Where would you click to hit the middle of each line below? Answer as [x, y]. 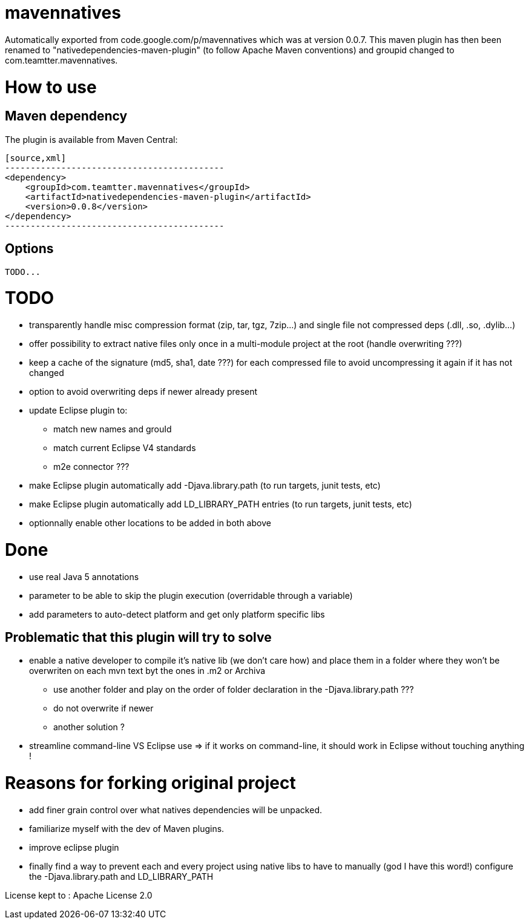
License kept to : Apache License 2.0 [79, 895]
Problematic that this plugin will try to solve [138, 637]
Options [29, 249]
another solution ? [89, 727]
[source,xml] [36, 158]
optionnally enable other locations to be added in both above [150, 523]
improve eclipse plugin [74, 847]
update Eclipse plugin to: [78, 411]
